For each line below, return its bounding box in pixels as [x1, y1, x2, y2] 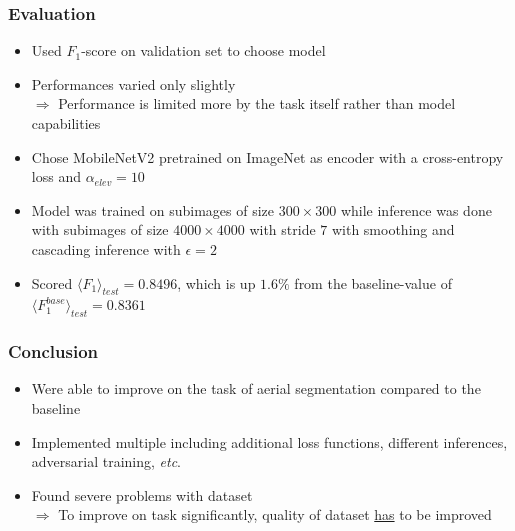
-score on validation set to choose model [81, 40, 326, 61]
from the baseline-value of [294, 272, 452, 293]
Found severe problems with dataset [31, 484, 253, 505]
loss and [31, 166, 81, 187]
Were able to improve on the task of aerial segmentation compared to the [31, 378, 481, 399]
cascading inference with [31, 238, 181, 259]
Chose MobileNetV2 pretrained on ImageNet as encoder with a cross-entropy [31, 146, 504, 167]
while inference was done [340, 199, 492, 220]
